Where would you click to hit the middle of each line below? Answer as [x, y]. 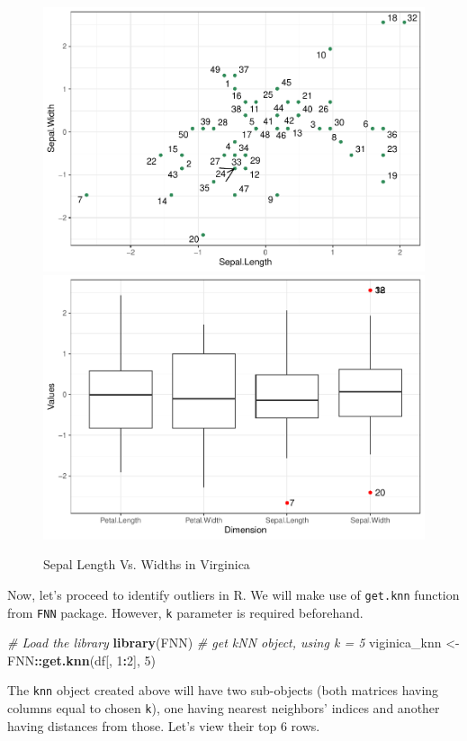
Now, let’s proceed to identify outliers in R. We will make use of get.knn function [233, 594]
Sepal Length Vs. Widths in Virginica [147, 564]
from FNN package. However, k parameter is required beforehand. [185, 612]
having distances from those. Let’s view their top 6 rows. [164, 725]
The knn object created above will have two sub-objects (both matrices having [223, 690]
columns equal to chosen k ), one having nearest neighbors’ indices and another [224, 708]
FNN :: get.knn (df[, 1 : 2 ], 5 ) [81, 660]
